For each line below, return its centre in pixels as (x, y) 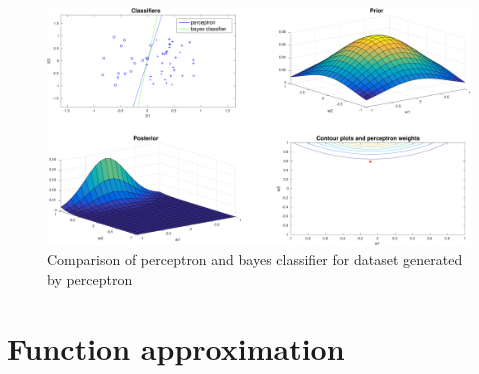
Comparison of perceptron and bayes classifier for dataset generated (255, 259)
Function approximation (176, 347)
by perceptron (90, 278)
